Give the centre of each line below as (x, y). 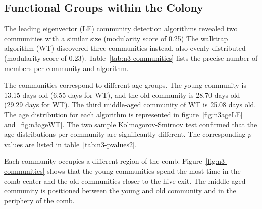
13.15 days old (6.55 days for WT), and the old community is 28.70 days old (122, 94)
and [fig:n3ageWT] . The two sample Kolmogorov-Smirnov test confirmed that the (131, 124)
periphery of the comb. (39, 200)
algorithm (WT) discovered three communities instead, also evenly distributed (125, 48)
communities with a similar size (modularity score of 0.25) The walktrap (116, 38)
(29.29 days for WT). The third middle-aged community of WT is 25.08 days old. (130, 104)
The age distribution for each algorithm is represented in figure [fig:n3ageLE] (123, 114)
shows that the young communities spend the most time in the (144, 170)
